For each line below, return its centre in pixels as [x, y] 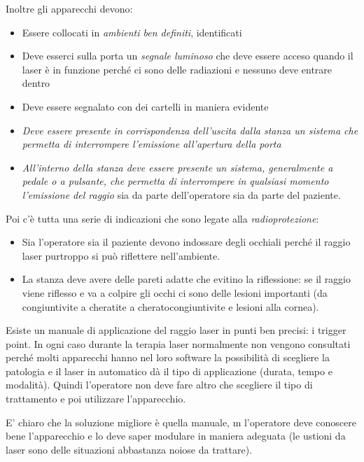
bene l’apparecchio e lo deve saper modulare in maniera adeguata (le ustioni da [176, 436]
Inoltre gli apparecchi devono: [69, 8]
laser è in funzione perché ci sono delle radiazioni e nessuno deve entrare [177, 69]
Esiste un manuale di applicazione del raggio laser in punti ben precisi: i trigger [176, 330]
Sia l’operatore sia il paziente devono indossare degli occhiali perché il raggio [186, 242]
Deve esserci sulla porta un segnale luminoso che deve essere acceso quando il [188, 56]
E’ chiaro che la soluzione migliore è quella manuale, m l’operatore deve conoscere [181, 422]
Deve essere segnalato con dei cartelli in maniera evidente [145, 106]
